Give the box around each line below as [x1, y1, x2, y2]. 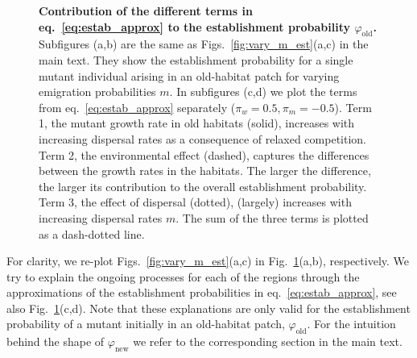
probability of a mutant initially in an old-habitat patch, [6, 315, 285, 332]
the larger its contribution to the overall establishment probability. [39, 177, 367, 194]
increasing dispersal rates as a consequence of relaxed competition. [39, 130, 366, 147]
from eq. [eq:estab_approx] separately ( [39, 98, 236, 115]
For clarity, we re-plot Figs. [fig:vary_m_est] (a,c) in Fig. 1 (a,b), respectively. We [6, 252, 410, 269]
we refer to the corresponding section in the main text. [133, 333, 403, 350]
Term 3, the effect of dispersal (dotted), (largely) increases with [39, 194, 352, 210]
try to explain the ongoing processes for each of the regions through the [6, 268, 360, 285]
